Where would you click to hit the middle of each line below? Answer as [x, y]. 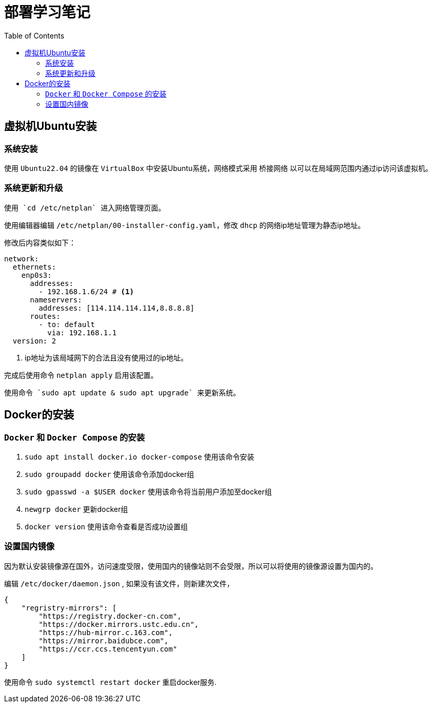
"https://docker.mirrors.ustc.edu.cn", [119, 624]
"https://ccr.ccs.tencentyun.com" [108, 649]
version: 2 [34, 341]
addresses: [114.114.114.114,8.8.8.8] [116, 308]
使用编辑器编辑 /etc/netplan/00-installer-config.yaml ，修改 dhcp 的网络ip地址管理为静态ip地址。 [185, 225]
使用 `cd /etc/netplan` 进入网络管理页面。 [85, 208]
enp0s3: [36, 275]
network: [22, 259]
